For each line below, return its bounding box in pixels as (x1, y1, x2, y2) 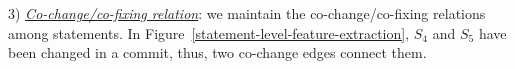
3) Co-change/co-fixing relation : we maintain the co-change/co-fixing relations (8, 3, 486, 23)
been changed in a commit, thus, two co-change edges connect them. (8, 42, 427, 63)
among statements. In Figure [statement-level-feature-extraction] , (8, 22, 410, 43)
